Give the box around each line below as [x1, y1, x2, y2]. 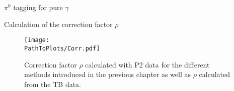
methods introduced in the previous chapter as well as [24, 69, 191, 79]
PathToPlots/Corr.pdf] [24, 44, 100, 52]
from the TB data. [24, 78, 82, 89]
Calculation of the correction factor [4, 18, 113, 29]
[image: [24, 36, 50, 44]
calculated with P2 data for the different [85, 59, 210, 69]
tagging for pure [13, 2, 63, 12]
